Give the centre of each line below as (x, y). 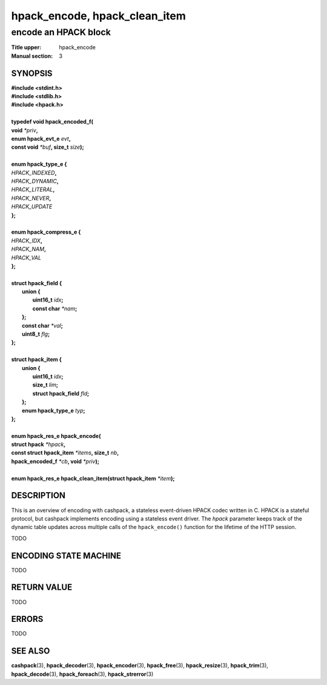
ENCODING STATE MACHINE (66, 555)
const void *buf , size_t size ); (48, 147)
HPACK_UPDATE (32, 207)
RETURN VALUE (42, 588)
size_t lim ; (45, 385)
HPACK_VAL (26, 257)
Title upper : (26, 47)
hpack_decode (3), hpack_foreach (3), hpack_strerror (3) (82, 674)
